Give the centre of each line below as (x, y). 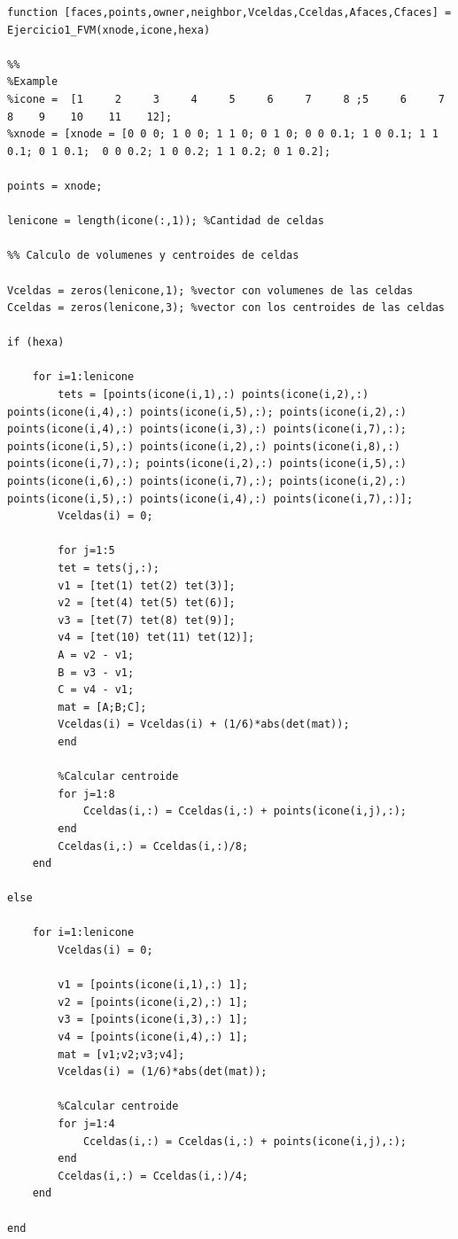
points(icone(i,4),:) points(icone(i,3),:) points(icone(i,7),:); (207, 429)
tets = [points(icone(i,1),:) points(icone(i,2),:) (213, 395)
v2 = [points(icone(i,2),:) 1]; (153, 1002)
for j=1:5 (86, 551)
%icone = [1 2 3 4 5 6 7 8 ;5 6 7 (226, 99)
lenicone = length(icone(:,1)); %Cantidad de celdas (166, 221)
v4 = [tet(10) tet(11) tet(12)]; (156, 638)
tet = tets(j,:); (109, 568)
